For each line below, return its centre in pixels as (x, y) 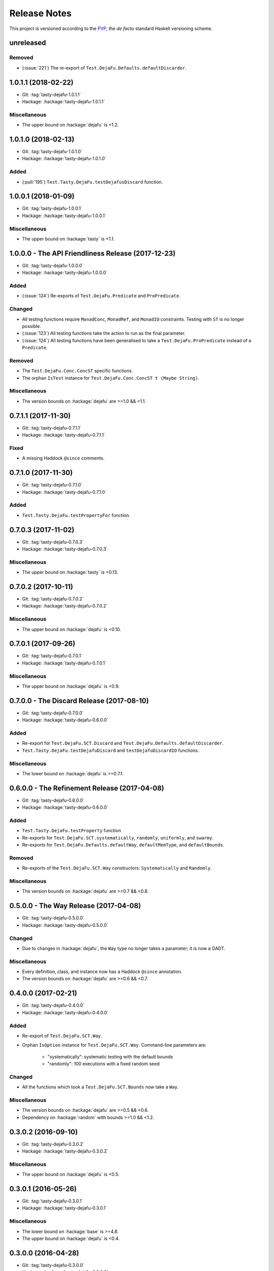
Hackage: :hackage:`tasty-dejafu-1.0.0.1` (64, 216)
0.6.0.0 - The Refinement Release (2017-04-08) (87, 788)
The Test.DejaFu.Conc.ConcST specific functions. (78, 371)
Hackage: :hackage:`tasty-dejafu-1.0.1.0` (64, 159)
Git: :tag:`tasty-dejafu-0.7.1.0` (52, 485)
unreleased (28, 43)
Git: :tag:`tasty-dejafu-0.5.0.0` (53, 918)
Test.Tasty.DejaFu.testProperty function (72, 831)
